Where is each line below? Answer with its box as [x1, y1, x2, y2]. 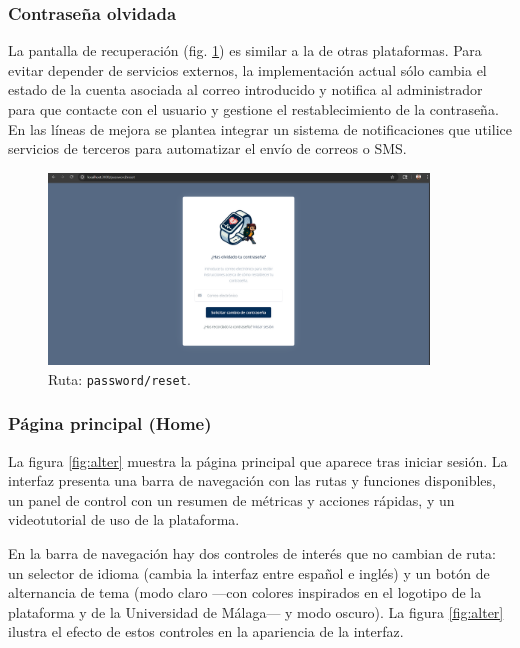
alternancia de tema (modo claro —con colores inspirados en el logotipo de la [8, 582, 482, 603]
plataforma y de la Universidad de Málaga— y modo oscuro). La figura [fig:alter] [8, 601, 504, 622]
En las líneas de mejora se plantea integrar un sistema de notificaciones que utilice [8, 118, 512, 139]
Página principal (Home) [8, 411, 212, 436]
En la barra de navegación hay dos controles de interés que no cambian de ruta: [8, 542, 496, 563]
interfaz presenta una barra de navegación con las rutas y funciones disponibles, [8, 470, 496, 491]
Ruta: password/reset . [48, 368, 191, 389]
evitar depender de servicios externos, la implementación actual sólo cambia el [8, 59, 487, 80]
